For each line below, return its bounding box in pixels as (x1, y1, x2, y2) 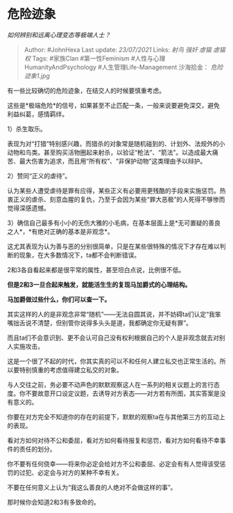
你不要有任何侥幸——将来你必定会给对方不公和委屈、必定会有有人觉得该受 (7, 459, 220, 468)
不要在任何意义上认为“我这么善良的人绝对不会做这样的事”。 (7, 483, 177, 491)
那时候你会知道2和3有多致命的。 (7, 498, 101, 506)
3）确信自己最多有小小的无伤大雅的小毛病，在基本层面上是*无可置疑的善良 (7, 219, 221, 227)
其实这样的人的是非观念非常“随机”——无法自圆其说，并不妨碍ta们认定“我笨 (7, 310, 222, 318)
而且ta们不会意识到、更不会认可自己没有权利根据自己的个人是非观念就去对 (7, 333, 220, 342)
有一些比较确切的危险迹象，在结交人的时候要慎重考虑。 (7, 86, 165, 95)
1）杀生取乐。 (7, 125, 46, 133)
